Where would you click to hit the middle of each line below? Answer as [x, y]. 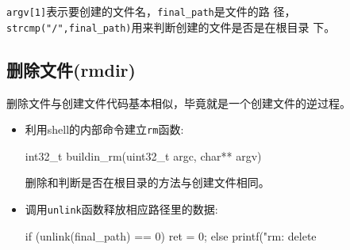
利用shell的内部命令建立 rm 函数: [104, 129]
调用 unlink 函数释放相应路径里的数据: [121, 208]
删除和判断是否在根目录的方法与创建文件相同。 [147, 182]
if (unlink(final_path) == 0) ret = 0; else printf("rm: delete [171, 235]
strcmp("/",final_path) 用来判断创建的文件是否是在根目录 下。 [171, 27]
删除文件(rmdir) [71, 69]
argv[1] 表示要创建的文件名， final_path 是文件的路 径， [151, 11]
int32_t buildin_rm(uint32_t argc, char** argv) [143, 155]
